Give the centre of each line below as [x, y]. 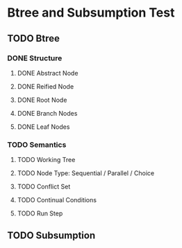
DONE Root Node [42, 100]
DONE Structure [35, 58]
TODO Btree [34, 38]
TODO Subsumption [51, 235]
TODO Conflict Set [44, 187]
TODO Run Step [40, 213]
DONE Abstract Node [48, 73]
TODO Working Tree [46, 160]
